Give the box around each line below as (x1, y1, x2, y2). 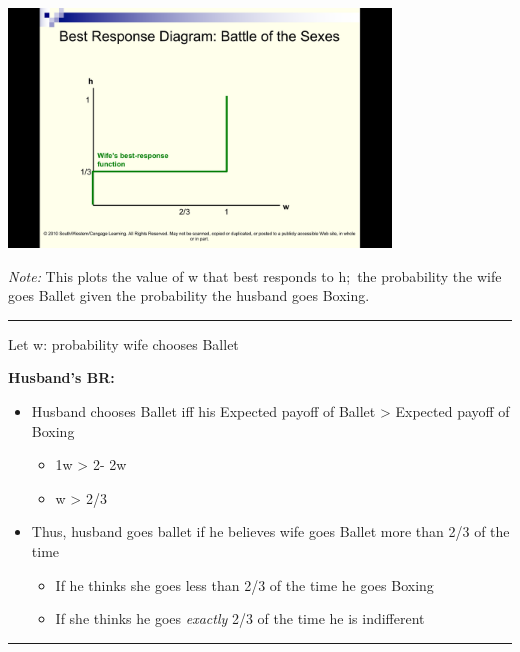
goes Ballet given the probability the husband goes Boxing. (8, 285, 370, 306)
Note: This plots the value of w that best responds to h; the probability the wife (8, 265, 502, 286)
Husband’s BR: (8, 367, 115, 388)
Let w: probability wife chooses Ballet (8, 333, 239, 354)
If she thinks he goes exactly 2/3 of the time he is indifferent (55, 608, 425, 629)
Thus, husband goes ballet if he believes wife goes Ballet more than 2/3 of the (31, 521, 510, 542)
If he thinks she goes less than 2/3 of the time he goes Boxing (55, 574, 434, 595)
